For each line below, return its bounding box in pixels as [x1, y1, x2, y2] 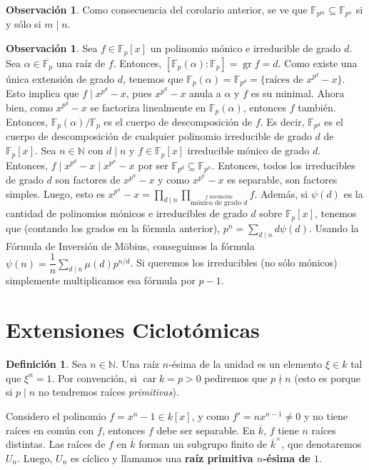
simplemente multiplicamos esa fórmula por [6, 273, 196, 288]
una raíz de [56, 55, 106, 70]
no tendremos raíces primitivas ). [38, 384, 179, 399]
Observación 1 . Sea [6, 41, 98, 56]
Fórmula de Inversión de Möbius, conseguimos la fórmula [6, 238, 255, 253]
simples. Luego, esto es [6, 186, 105, 201]
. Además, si [254, 186, 308, 201]
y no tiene [304, 408, 348, 423]
